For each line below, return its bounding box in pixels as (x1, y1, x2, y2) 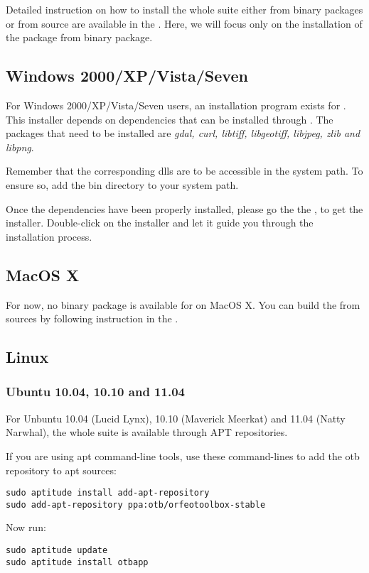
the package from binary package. (6, 30, 153, 45)
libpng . (6, 139, 34, 154)
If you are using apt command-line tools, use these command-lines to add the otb (6, 448, 360, 463)
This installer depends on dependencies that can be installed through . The (6, 111, 333, 126)
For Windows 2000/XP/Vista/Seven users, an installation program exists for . (6, 97, 346, 112)
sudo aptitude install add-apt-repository (6, 488, 210, 498)
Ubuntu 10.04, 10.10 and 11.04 (6, 383, 185, 400)
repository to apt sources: (6, 462, 117, 477)
